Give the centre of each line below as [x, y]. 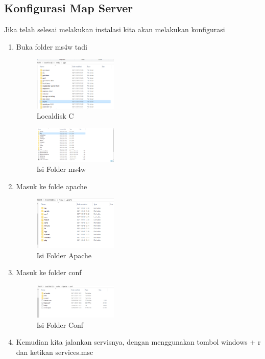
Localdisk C [55, 116]
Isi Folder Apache [64, 255]
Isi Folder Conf [60, 324]
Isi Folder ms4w [61, 169]
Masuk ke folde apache [52, 186]
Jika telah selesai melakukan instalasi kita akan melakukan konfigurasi [115, 29]
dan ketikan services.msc [55, 352]
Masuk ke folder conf [49, 272]
